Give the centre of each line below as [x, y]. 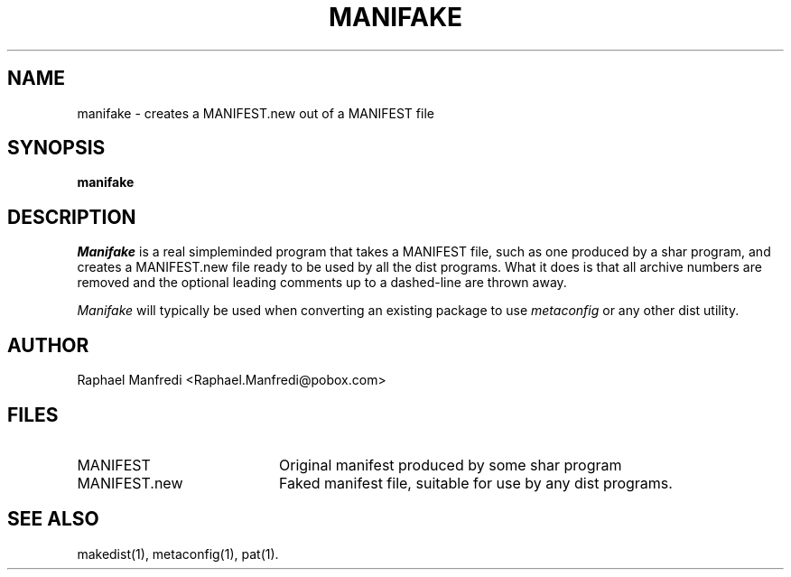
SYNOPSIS [56, 148]
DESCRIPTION [72, 217]
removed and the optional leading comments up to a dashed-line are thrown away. [322, 283]
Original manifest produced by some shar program [450, 465]
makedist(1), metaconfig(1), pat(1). [178, 554]
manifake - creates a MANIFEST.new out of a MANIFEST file [256, 113]
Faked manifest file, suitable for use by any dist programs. [475, 483]
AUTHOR [48, 345]
